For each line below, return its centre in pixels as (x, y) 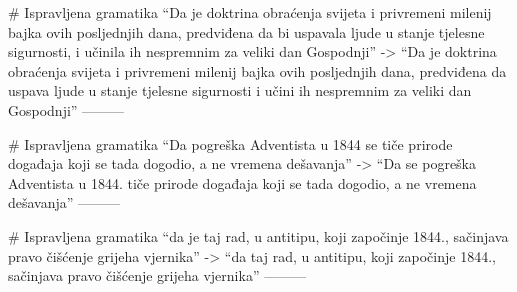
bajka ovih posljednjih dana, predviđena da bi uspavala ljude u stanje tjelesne (246, 31)
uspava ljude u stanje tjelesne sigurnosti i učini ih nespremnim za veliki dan (240, 90)
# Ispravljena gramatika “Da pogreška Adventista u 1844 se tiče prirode (230, 143)
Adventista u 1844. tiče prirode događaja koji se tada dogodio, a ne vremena (242, 182)
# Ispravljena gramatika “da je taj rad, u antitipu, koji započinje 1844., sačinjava (258, 235)
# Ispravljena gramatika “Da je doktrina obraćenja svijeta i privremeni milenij (250, 12)
